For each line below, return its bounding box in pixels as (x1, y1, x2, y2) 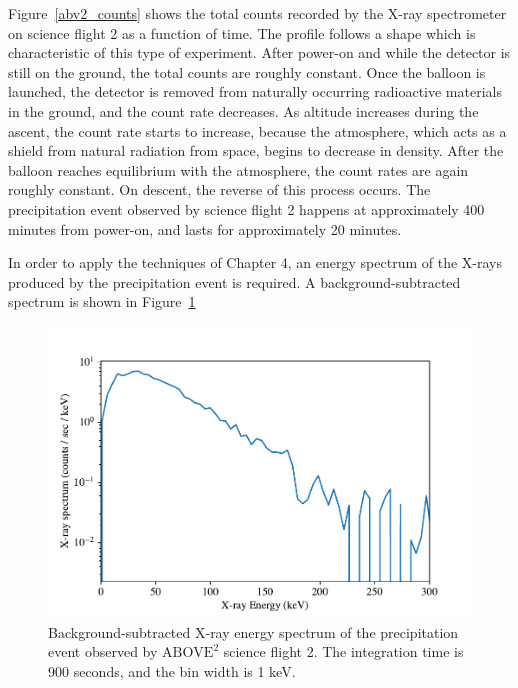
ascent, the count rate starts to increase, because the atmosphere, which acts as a (8, 120, 507, 141)
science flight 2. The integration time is (223, 641, 464, 662)
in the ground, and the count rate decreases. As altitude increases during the (8, 100, 479, 121)
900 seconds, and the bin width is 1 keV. (48, 661, 296, 682)
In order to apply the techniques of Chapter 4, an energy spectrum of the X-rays (8, 252, 502, 273)
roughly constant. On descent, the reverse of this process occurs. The (8, 179, 431, 200)
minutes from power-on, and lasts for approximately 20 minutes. (8, 218, 402, 239)
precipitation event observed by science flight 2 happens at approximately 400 (8, 198, 485, 219)
